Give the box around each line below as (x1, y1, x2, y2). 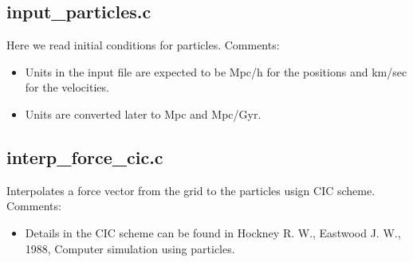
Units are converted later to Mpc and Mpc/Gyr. (25, 105, 262, 122)
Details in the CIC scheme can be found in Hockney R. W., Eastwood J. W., (25, 224, 401, 240)
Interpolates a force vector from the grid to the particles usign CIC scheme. (6, 182, 376, 198)
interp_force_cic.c (6, 144, 163, 169)
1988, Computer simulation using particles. (25, 240, 235, 256)
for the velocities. (25, 79, 109, 96)
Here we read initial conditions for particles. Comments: (6, 37, 280, 53)
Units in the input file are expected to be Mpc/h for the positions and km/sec (25, 63, 407, 80)
